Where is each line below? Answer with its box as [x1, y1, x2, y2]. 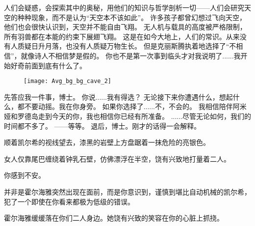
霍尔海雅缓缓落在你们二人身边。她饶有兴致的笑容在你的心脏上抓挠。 [4, 213, 224, 223]
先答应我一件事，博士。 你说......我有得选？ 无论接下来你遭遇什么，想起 [4, 91, 233, 102]
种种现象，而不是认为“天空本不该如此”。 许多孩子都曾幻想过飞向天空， [17, 12, 246, 22]
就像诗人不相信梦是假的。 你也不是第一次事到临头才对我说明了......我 [21, 50, 241, 60]
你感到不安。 [4, 170, 45, 180]
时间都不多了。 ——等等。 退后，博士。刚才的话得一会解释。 [4, 120, 201, 131]
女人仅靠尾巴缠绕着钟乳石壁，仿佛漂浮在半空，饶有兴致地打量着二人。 [4, 153, 230, 164]
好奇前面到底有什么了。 [10, 60, 86, 70]
